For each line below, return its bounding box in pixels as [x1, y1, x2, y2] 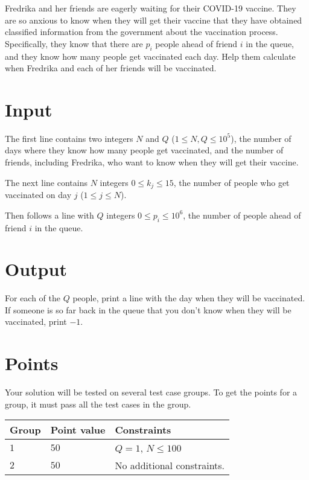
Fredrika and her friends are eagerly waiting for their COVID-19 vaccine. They [5, 2, 296, 14]
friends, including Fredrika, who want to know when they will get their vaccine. [5, 156, 299, 168]
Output [5, 257, 67, 281]
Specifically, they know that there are [5, 37, 143, 50]
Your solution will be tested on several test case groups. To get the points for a [5, 386, 298, 398]
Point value [50, 423, 106, 437]
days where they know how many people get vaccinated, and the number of [5, 144, 284, 156]
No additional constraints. [115, 458, 225, 473]
